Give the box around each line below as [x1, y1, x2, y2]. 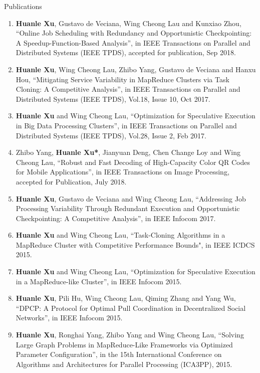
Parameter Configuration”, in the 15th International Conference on [16, 349, 222, 359]
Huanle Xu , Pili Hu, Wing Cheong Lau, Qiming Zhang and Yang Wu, [16, 293, 236, 303]
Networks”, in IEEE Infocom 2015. [16, 312, 123, 323]
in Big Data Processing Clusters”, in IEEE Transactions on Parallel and [16, 120, 237, 130]
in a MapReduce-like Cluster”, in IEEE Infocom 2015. [16, 276, 182, 286]
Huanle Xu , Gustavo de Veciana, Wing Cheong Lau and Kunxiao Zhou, [16, 18, 241, 28]
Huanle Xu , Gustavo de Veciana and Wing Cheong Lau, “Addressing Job [16, 193, 246, 204]
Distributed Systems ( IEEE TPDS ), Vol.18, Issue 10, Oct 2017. [16, 93, 210, 104]
